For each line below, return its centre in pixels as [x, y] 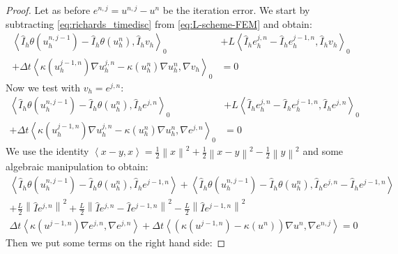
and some [323, 151]
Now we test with [43, 87]
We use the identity [47, 151]
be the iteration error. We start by [236, 10]
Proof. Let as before [48, 10]
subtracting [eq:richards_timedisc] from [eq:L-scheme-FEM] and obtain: [159, 23]
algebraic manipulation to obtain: [77, 166]
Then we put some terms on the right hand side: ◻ [116, 242]
